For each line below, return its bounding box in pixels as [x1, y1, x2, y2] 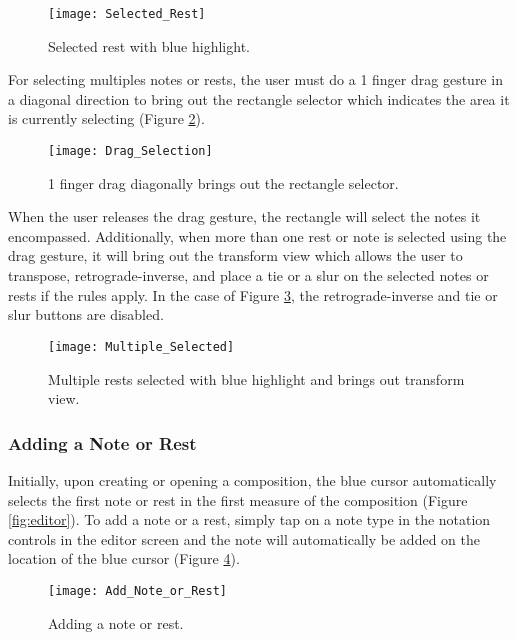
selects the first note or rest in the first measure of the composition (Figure [8, 489, 468, 510]
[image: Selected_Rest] [48, 7, 206, 21]
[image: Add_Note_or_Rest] [48, 583, 227, 598]
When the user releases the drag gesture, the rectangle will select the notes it [8, 206, 481, 227]
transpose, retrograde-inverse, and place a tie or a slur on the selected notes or [8, 265, 489, 286]
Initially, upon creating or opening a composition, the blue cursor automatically [8, 469, 497, 490]
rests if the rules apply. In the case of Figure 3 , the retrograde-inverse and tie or [8, 284, 498, 305]
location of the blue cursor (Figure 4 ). [8, 548, 240, 569]
